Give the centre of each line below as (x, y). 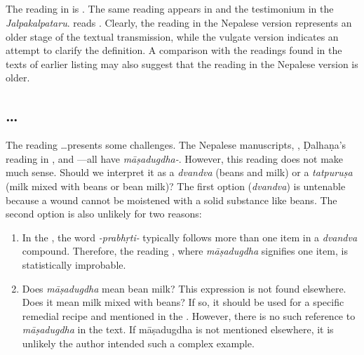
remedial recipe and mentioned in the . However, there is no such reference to (189, 315)
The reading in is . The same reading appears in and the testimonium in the (170, 9)
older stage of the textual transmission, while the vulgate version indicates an (172, 36)
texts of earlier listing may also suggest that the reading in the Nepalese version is (182, 63)
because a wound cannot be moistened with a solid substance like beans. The (171, 200)
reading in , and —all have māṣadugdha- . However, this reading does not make (175, 158)
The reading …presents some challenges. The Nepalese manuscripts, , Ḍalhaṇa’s (176, 145)
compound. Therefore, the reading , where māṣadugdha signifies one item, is (185, 251)
